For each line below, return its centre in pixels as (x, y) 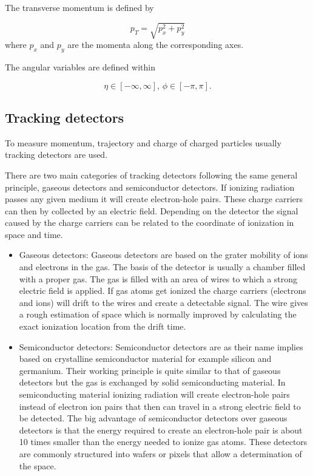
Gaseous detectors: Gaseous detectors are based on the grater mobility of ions (163, 255)
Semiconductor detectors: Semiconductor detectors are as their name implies (161, 346)
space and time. (34, 234)
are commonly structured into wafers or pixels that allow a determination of (160, 453)
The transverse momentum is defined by (79, 7)
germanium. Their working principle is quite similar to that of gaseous (150, 370)
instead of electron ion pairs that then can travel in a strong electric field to (160, 406)
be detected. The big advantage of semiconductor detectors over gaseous (153, 418)
